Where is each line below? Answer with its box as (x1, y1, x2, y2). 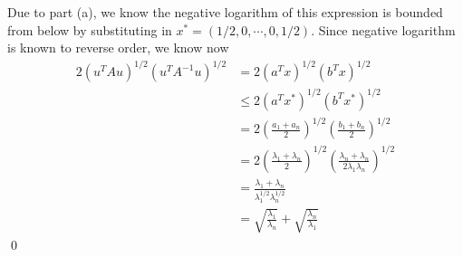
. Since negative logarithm (311, 20, 456, 39)
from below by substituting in (7, 20, 172, 39)
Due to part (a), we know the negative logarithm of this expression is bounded (7, 3, 443, 21)
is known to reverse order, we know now (7, 38, 229, 57)
